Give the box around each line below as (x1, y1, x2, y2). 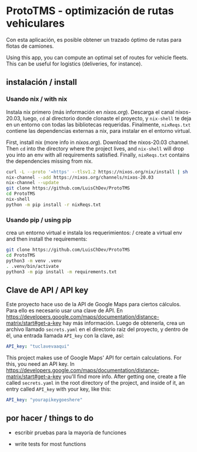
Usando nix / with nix (6, 95, 68, 103)
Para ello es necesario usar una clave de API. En (6, 307, 123, 314)
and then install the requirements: (6, 235, 88, 243)
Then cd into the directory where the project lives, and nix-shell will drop (6, 145, 184, 152)
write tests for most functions (14, 440, 86, 447)
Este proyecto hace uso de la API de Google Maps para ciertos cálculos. (6, 301, 181, 308)
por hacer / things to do (6, 413, 94, 423)
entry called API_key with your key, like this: (6, 385, 112, 393)
